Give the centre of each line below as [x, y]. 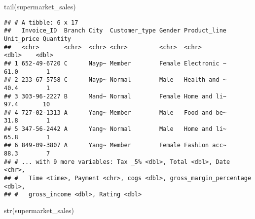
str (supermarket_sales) [39, 210]
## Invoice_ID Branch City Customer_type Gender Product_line [115, 31]
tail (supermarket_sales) [40, 6]
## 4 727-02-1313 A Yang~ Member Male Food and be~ [115, 112]
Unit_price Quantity [38, 39]
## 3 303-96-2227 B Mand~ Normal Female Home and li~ [115, 96]
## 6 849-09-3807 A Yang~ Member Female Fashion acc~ [115, 145]
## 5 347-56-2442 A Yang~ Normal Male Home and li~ [115, 129]
